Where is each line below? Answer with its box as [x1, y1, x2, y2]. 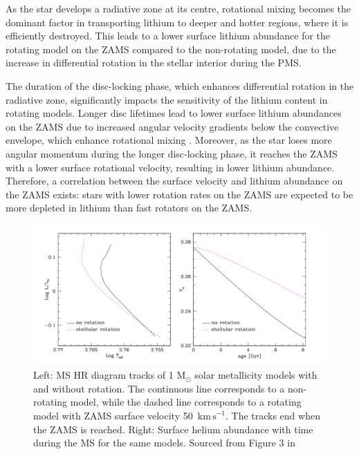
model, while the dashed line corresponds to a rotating [70, 395, 302, 409]
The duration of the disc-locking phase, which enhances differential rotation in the [6, 78, 354, 93]
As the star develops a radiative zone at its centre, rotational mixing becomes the [6, 1, 351, 15]
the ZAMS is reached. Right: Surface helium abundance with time [33, 422, 313, 436]
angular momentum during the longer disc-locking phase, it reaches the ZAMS [6, 146, 338, 160]
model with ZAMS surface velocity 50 [33, 408, 193, 422]
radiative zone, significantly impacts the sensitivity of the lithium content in [6, 92, 328, 106]
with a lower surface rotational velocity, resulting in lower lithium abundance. [6, 160, 335, 174]
